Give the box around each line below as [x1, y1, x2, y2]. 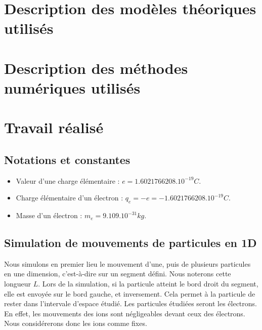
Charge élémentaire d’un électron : [16, 192, 123, 203]
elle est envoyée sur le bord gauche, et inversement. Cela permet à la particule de [4, 288, 255, 299]
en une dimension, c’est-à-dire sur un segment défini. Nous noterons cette [4, 268, 231, 279]
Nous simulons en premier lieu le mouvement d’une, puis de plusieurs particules [4, 258, 251, 269]
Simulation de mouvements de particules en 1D [4, 235, 257, 251]
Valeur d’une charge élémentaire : [16, 175, 120, 186]
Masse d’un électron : [16, 210, 82, 221]
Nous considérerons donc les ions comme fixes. [4, 318, 147, 328]
